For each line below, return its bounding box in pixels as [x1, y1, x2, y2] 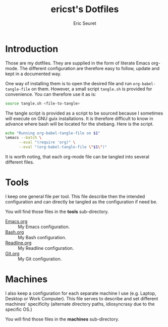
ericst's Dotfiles [50, 4, 119, 15]
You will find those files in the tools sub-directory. [5, 208, 109, 214]
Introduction [5, 43, 59, 54]
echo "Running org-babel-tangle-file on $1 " [5, 130, 100, 136]
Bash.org [5, 229, 24, 235]
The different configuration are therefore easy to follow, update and [19, 65, 160, 71]
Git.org [5, 251, 20, 256]
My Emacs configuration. [18, 224, 70, 230]
